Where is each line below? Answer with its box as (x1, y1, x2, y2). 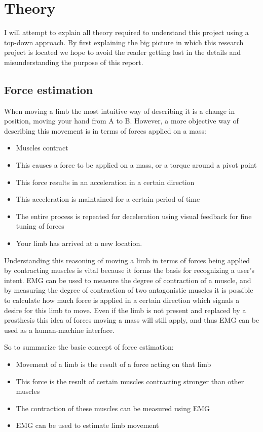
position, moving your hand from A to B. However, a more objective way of (4, 115, 239, 126)
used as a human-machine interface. (4, 324, 115, 335)
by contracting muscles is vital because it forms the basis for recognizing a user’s (4, 265, 254, 275)
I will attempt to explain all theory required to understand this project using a (4, 27, 249, 38)
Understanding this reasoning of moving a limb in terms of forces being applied (4, 255, 250, 265)
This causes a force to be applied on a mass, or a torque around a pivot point (16, 160, 257, 170)
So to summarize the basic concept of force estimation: (4, 342, 174, 352)
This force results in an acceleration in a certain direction (16, 176, 195, 187)
